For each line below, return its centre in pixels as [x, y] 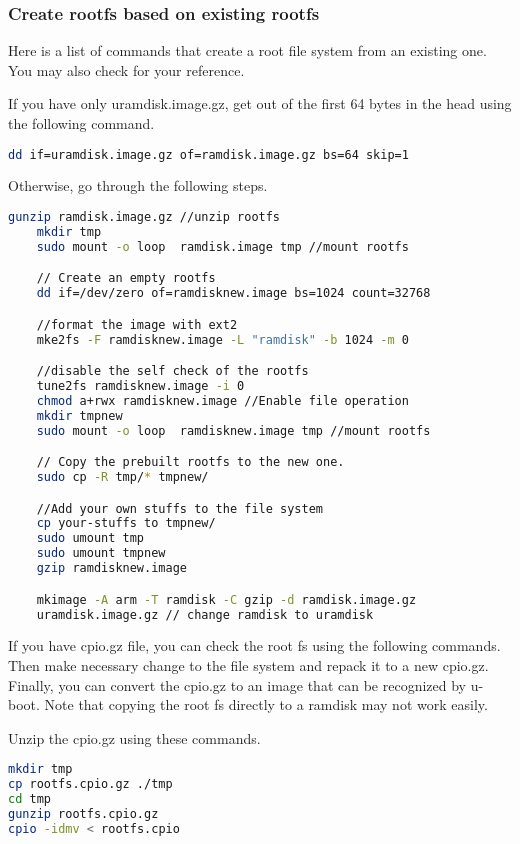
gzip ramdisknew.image [111, 568]
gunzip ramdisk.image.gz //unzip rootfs [144, 217]
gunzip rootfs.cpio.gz [83, 813]
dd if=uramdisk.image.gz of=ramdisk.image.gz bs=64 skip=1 [208, 154]
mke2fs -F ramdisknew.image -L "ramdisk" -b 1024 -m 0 [222, 339]
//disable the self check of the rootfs [172, 371]
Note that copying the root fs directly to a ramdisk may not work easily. [266, 704]
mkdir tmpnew [79, 415]
